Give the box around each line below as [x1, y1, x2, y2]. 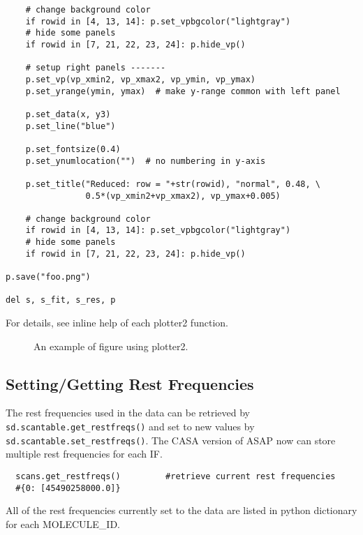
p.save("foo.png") [6, 272, 91, 282]
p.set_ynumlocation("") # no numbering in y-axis [25, 156, 266, 166]
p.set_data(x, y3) [25, 109, 111, 119]
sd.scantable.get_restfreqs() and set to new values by [6, 419, 255, 434]
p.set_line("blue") [25, 121, 116, 131]
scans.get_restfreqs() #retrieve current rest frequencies [15, 471, 336, 481]
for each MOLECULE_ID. [6, 516, 120, 531]
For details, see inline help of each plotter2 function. [6, 315, 228, 330]
